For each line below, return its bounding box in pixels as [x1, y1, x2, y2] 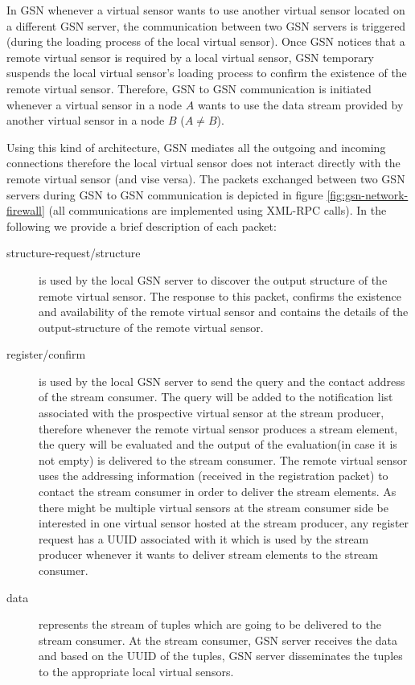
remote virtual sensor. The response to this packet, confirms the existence [39, 287, 402, 304]
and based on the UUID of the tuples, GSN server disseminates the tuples [39, 647, 403, 664]
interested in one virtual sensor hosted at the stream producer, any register [39, 515, 409, 531]
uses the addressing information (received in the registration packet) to [39, 467, 388, 484]
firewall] [6, 202, 45, 219]
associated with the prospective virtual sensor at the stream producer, [39, 404, 384, 421]
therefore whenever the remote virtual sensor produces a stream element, [39, 420, 398, 437]
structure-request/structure [6, 244, 141, 261]
